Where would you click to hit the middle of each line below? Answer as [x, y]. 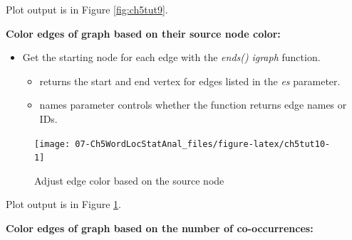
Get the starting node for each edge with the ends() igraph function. [171, 57]
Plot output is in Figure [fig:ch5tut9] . [87, 9]
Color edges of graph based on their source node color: [143, 33]
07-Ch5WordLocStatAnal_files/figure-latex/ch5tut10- [203, 144]
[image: [52, 144]
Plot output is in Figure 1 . [63, 204]
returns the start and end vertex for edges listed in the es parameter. [190, 81]
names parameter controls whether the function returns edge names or [193, 105]
